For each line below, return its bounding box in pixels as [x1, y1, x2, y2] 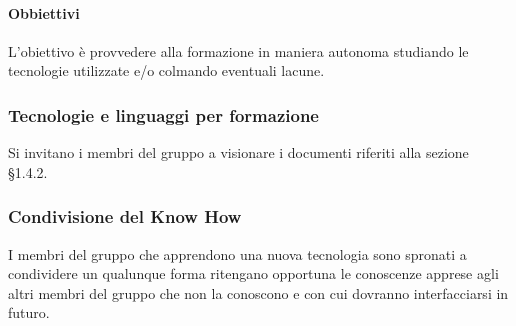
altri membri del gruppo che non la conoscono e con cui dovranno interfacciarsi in [8, 282, 509, 303]
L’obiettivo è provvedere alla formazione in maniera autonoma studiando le [8, 40, 469, 61]
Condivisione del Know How [8, 204, 242, 229]
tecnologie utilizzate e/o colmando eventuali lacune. [8, 60, 325, 81]
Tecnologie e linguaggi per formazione [8, 102, 319, 127]
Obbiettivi [8, 2, 80, 23]
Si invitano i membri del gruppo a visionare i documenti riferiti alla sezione [8, 142, 469, 163]
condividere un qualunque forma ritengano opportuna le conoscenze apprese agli [8, 263, 499, 284]
